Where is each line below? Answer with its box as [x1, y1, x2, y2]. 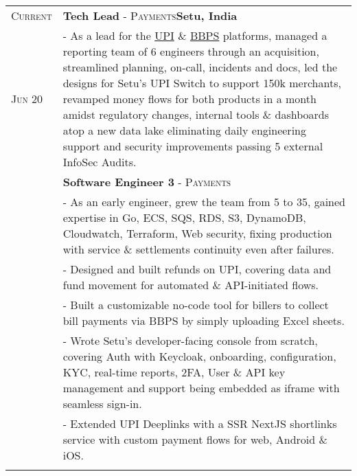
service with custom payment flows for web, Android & [62, 431, 327, 447]
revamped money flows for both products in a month [62, 91, 316, 106]
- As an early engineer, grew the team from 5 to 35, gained [62, 194, 346, 209]
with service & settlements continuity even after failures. [62, 241, 334, 257]
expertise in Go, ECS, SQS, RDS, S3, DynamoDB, [62, 209, 306, 225]
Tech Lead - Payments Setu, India [62, 8, 238, 23]
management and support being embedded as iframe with [62, 380, 340, 396]
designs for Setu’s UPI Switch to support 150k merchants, [62, 75, 341, 91]
